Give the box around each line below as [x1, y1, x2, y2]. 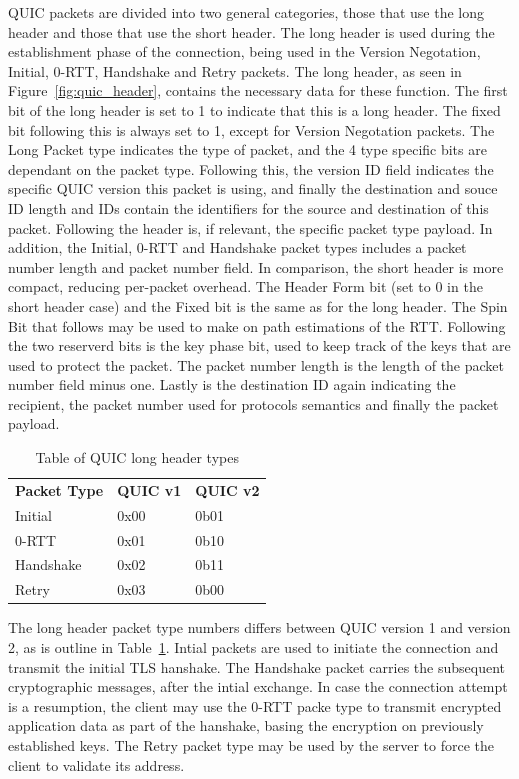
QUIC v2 [195, 479, 260, 500]
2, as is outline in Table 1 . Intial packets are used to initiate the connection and [8, 636, 499, 657]
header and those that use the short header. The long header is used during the [8, 21, 495, 42]
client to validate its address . [8, 754, 185, 775]
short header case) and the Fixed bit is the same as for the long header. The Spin [8, 295, 508, 316]
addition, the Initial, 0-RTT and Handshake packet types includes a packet [8, 237, 467, 258]
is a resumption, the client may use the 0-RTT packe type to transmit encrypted [8, 695, 502, 716]
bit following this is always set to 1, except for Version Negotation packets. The [8, 119, 495, 140]
